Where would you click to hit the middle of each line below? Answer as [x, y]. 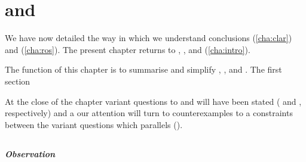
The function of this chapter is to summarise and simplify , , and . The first [143, 69]
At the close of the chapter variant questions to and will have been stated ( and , [153, 101]
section [18, 81]
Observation [30, 153]
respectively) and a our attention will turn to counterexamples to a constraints [149, 113]
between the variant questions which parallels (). [94, 124]
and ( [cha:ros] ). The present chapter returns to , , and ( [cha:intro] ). [128, 49]
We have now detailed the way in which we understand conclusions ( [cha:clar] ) [149, 38]
